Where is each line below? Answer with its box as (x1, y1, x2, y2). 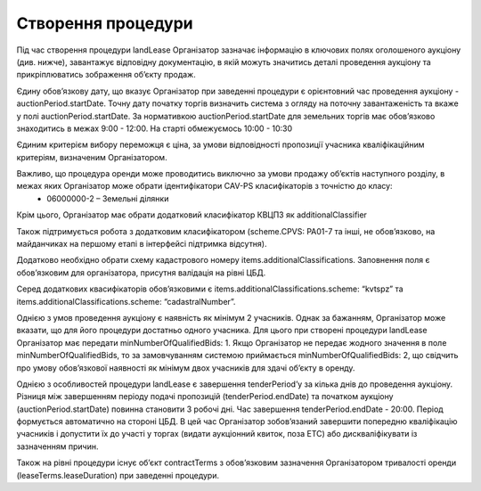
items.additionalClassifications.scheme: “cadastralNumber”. (16, 296, 236, 307)
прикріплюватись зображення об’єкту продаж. (16, 70, 196, 80)
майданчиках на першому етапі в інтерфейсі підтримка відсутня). (16, 239, 267, 250)
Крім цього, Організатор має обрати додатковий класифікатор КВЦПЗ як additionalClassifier (16, 209, 367, 220)
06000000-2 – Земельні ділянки (46, 192, 169, 204)
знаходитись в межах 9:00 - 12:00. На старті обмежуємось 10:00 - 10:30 (16, 123, 293, 134)
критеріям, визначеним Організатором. (16, 151, 168, 162)
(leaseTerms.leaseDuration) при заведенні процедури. (16, 470, 220, 480)
